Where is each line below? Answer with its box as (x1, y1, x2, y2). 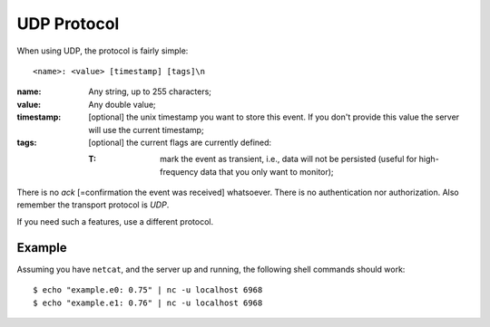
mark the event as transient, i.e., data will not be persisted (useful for (160, 154, 417, 165)
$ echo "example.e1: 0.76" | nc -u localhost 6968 (33, 297, 263, 308)
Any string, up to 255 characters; (88, 86, 212, 97)
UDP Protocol (16, 14, 120, 34)
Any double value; (88, 99, 156, 110)
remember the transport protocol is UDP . (16, 199, 170, 210)
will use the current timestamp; (88, 124, 204, 135)
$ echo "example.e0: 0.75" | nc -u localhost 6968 (33, 285, 263, 295)
